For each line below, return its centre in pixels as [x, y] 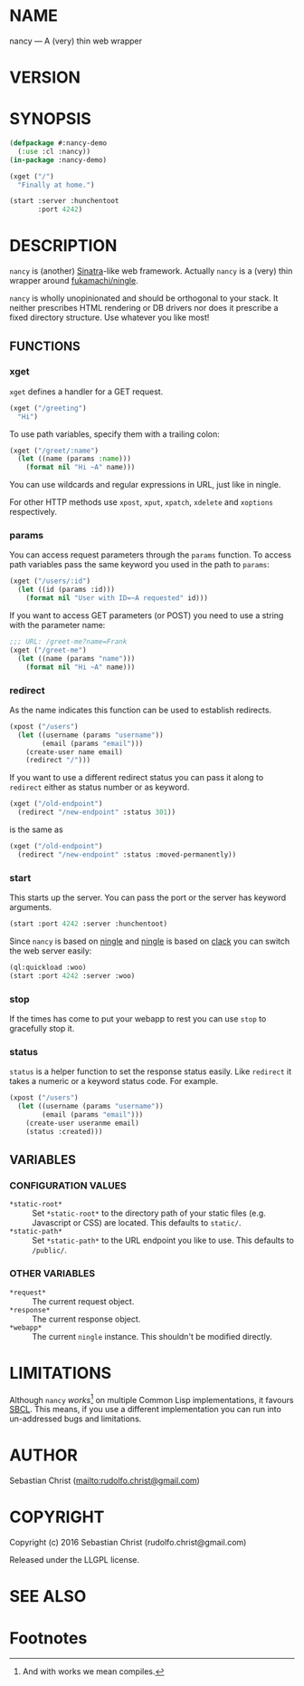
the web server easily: [51, 950]
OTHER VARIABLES [52, 1274]
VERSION [45, 78]
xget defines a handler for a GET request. [86, 392]
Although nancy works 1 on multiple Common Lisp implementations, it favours [152, 1399]
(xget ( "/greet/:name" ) [54, 451]
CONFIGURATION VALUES [68, 1186]
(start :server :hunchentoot [64, 201]
